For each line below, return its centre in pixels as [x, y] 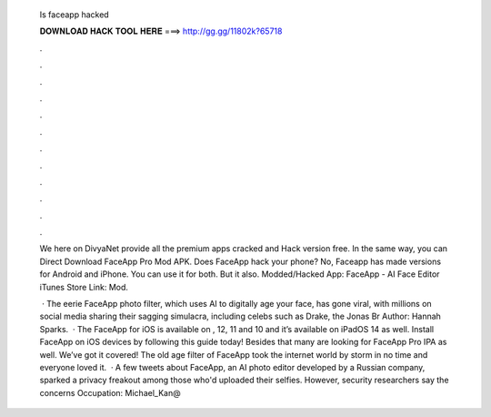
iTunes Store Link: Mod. [84, 287]
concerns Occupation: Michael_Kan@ [110, 392]
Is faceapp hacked [74, 15]
